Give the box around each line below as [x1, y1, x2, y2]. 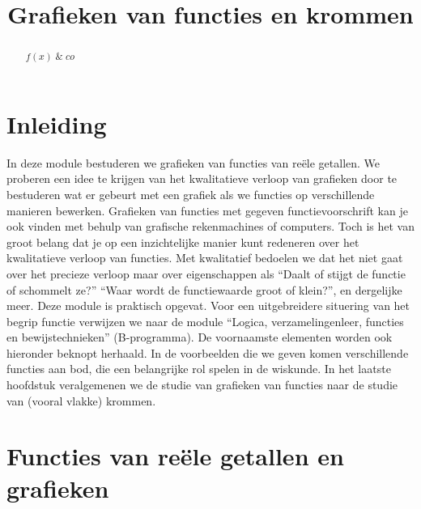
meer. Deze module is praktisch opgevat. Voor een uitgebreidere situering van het [6, 297, 410, 314]
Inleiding [6, 107, 107, 140]
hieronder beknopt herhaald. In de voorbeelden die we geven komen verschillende [6, 344, 409, 361]
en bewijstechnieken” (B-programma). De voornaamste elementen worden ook [6, 329, 393, 346]
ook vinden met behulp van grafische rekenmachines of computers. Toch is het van [6, 218, 415, 235]
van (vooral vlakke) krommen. [6, 392, 156, 409]
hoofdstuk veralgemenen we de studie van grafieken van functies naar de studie [6, 376, 398, 393]
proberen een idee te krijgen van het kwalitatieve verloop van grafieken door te [6, 170, 398, 187]
